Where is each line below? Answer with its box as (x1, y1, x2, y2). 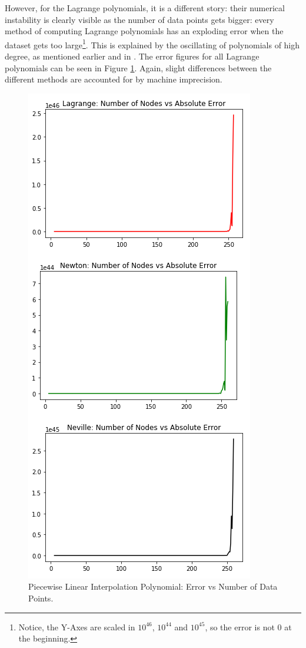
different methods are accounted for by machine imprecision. (5, 73, 222, 85)
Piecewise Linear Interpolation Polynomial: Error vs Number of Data (28, 580, 278, 593)
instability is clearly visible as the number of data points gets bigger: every (5, 13, 274, 25)
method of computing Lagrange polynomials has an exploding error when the (5, 25, 284, 37)
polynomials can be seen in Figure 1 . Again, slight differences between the (5, 61, 272, 74)
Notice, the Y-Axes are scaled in (18, 620, 135, 633)
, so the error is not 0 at (205, 620, 292, 633)
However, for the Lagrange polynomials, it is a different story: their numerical (5, 2, 285, 14)
